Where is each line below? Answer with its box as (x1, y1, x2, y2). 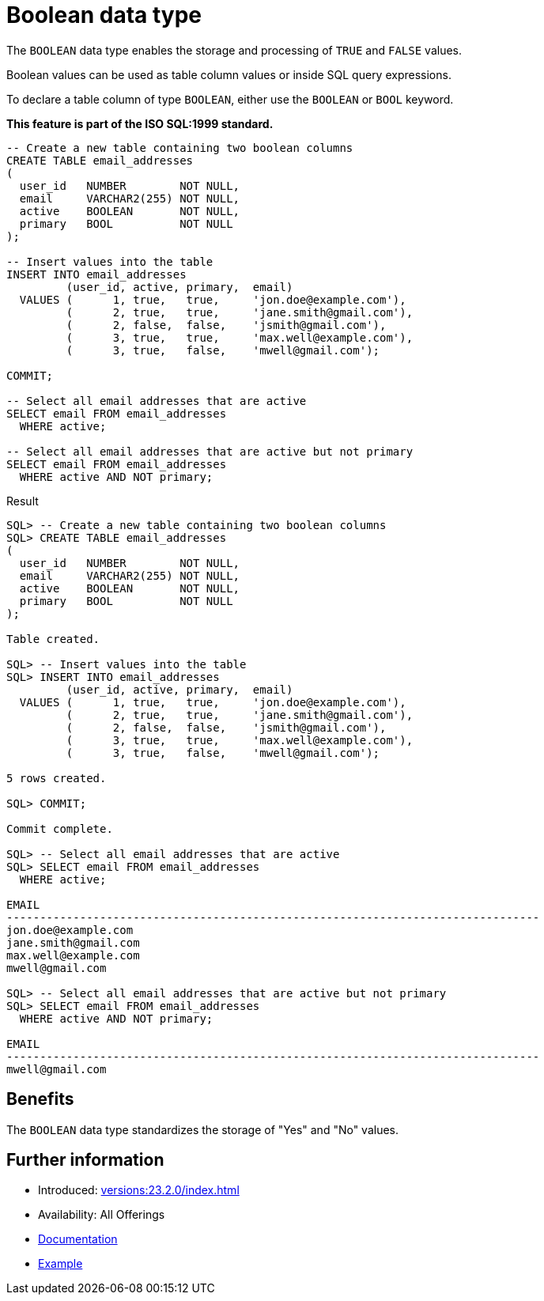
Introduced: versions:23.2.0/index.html (38, 1183, 240, 1197)
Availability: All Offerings (38, 1208, 165, 1222)
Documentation (38, 1232, 118, 1246)
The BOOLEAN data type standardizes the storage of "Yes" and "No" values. (6, 1122, 399, 1136)
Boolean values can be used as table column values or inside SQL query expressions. (6, 67, 451, 81)
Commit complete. (6, 822, 113, 835)
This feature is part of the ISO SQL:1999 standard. (6, 116, 274, 130)
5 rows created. (6, 771, 107, 785)
